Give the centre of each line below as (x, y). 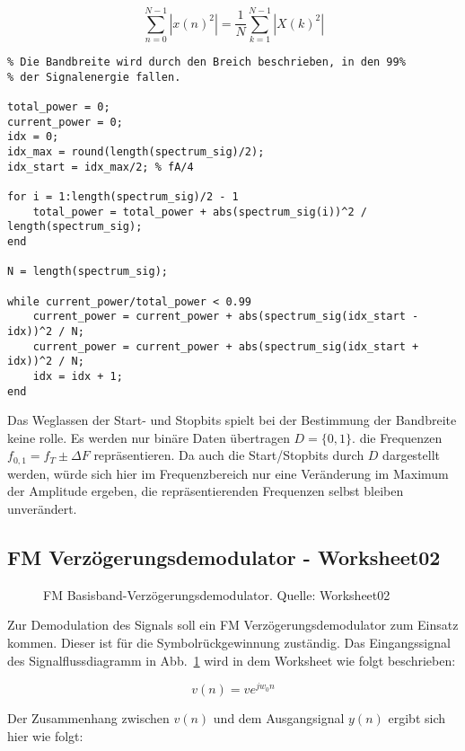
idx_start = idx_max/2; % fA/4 (101, 167)
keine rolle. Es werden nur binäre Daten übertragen (149, 437)
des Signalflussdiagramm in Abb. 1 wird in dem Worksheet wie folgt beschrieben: (232, 660)
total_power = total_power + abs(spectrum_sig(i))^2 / (200, 212)
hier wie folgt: (45, 735)
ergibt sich (417, 718)
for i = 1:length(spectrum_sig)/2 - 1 (123, 197)
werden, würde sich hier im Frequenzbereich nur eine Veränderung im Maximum (228, 473)
